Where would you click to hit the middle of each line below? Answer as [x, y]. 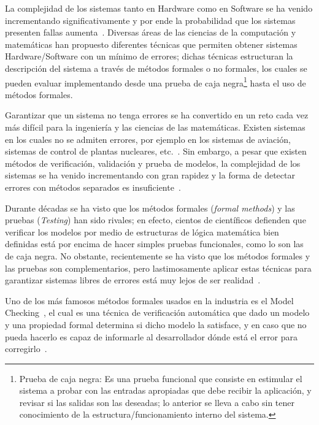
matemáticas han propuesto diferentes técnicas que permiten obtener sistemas [151, 44]
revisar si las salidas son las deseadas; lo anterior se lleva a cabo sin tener [157, 402]
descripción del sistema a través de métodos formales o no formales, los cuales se [156, 68]
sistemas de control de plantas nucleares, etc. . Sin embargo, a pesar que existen [156, 151]
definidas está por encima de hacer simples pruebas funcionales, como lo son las [154, 244]
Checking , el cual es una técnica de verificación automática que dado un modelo [157, 312]
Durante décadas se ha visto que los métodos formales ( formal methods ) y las [150, 208]
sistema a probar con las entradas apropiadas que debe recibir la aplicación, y [165, 390]
